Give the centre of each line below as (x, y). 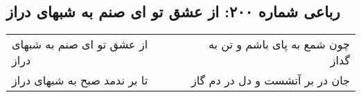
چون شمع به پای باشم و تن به (279, 44)
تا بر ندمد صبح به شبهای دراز (80, 80)
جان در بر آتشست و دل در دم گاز (270, 80)
